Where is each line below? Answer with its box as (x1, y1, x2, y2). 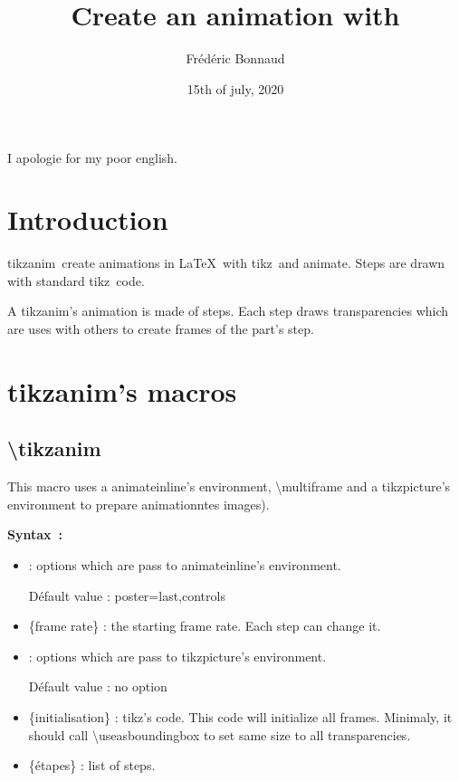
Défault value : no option (28, 677, 167, 696)
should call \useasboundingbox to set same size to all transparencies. (28, 725, 411, 744)
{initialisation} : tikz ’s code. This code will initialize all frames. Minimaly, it (28, 707, 453, 726)
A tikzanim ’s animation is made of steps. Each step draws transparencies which (7, 301, 449, 320)
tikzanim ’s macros (7, 372, 237, 409)
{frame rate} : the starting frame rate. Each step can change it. (28, 616, 381, 635)
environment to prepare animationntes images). (7, 494, 270, 513)
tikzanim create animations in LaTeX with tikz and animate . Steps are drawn (7, 253, 445, 272)
